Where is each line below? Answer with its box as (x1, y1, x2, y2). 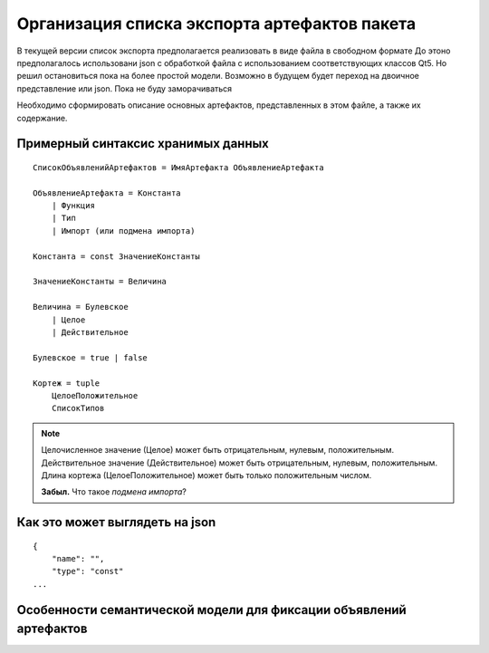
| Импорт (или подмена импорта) (51, 226, 196, 235)
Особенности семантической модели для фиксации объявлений (16, 602, 407, 618)
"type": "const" (51, 566, 124, 577)
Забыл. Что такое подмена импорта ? (41, 486, 187, 497)
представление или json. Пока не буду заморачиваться (16, 82, 233, 94)
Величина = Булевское (33, 302, 129, 312)
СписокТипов (51, 403, 105, 414)
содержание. (16, 112, 68, 123)
